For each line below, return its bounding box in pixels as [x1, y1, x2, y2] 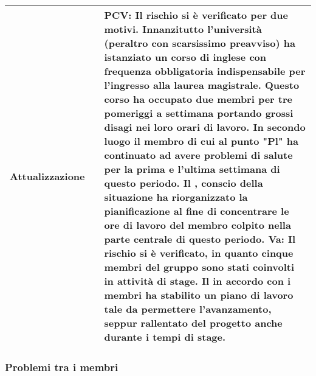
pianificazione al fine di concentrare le [104, 204, 289, 218]
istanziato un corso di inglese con [104, 50, 266, 64]
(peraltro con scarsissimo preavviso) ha [104, 36, 295, 50]
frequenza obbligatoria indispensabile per [104, 64, 306, 78]
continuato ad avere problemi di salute [104, 148, 293, 162]
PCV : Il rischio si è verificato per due [104, 8, 288, 22]
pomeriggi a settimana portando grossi [104, 106, 294, 120]
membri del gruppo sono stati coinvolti [104, 260, 295, 274]
